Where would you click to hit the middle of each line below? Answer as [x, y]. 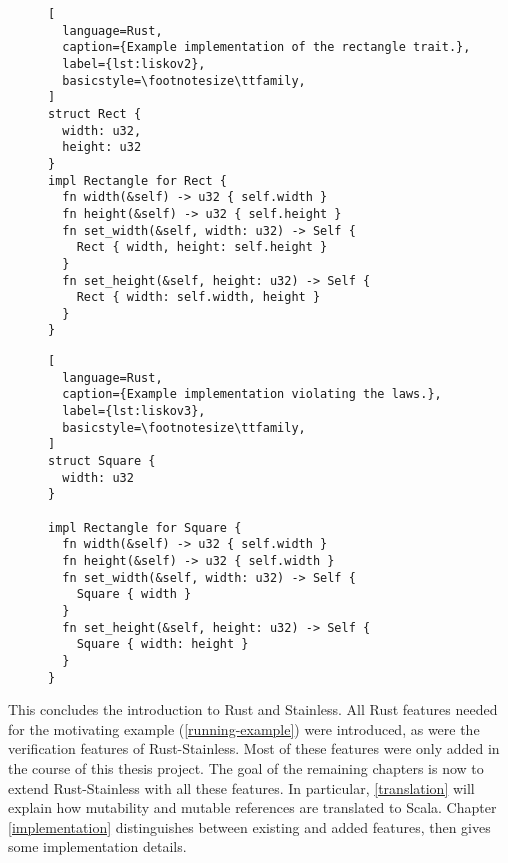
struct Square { [102, 461]
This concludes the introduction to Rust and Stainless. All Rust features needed [253, 709]
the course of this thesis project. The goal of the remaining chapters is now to [246, 768]
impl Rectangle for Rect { [137, 180]
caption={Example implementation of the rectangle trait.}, [266, 47]
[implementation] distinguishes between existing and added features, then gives [249, 826]
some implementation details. [97, 846]
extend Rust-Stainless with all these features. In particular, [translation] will [241, 787]
